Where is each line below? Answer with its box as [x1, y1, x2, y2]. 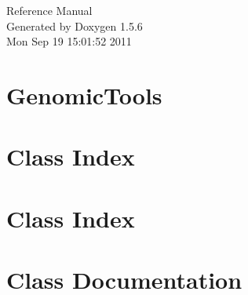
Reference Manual [6, 2, 93, 18]
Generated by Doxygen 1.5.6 [6, 17, 143, 34]
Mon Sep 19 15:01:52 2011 [6, 33, 132, 49]
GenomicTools [6, 78, 162, 111]
